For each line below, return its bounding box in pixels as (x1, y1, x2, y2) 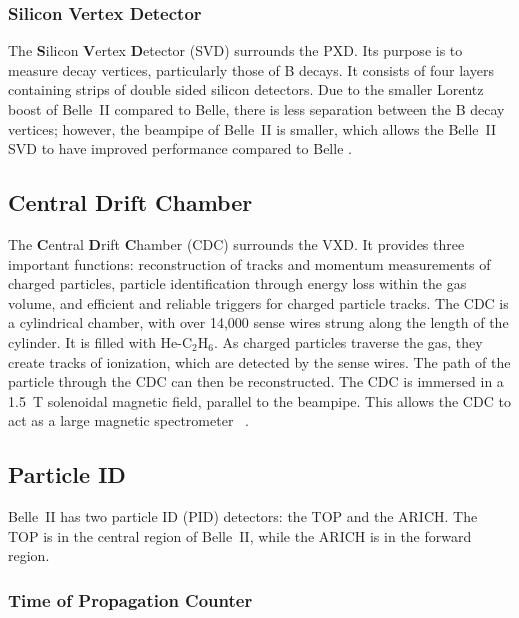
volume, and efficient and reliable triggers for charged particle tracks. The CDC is (8, 292, 509, 313)
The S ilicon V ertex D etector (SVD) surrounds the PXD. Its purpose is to (8, 40, 463, 61)
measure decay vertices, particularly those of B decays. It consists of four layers (8, 59, 494, 80)
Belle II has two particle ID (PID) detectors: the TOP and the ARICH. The (8, 506, 478, 527)
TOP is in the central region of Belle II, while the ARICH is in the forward (8, 525, 472, 546)
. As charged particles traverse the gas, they (213, 331, 483, 352)
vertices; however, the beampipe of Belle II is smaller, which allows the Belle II (8, 118, 497, 139)
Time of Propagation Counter (8, 587, 253, 612)
